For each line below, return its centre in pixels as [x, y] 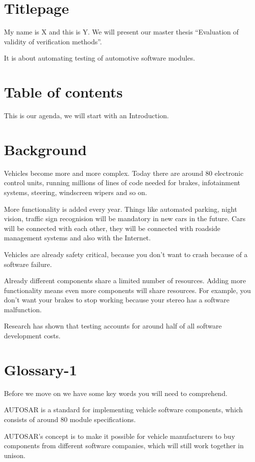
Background [46, 149]
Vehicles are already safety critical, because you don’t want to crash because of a [126, 254]
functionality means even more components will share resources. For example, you [127, 290]
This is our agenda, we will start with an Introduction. [86, 115]
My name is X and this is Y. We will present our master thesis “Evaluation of [121, 32]
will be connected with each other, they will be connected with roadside [112, 228]
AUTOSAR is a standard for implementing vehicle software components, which [124, 410]
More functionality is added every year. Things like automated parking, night [121, 209]
